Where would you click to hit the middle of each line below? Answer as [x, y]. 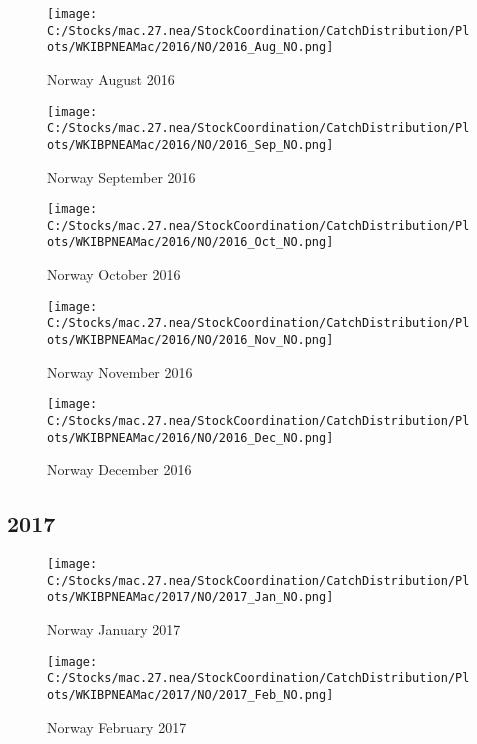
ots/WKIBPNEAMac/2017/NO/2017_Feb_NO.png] [190, 694]
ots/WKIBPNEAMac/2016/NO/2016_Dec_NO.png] [190, 437]
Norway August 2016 [111, 78]
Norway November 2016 [120, 371]
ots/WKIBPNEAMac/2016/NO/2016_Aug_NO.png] [190, 47]
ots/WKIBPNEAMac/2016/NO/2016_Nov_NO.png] [190, 340]
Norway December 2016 [119, 469]
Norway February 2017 [117, 726]
